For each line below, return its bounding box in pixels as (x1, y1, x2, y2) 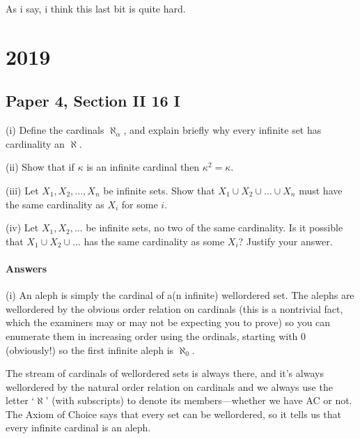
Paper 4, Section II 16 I (6, 90, 180, 111)
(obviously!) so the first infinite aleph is (6, 342, 174, 357)
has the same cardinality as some (84, 233, 225, 248)
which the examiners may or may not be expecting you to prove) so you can (6, 315, 331, 330)
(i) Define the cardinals (6, 123, 104, 137)
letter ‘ (6, 393, 35, 408)
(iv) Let (6, 220, 39, 235)
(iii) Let (6, 183, 39, 197)
